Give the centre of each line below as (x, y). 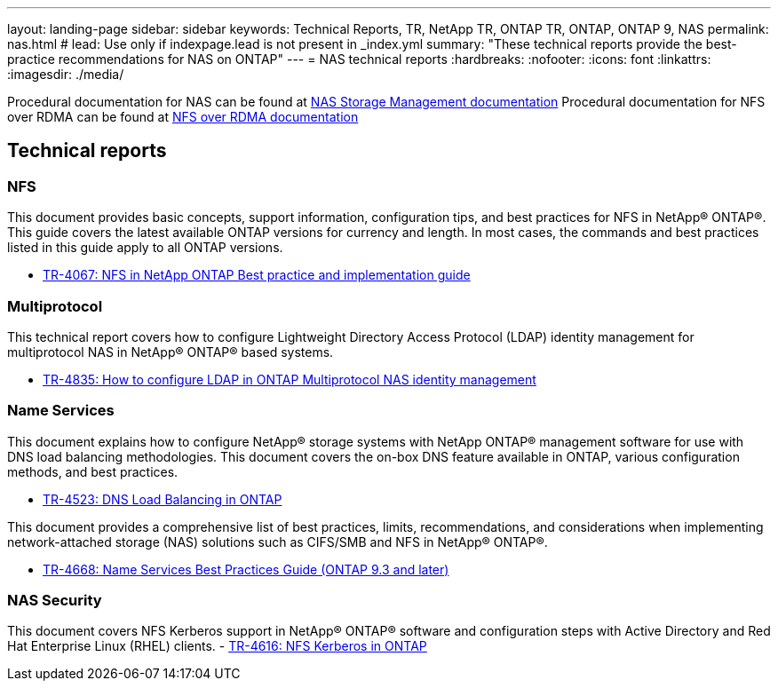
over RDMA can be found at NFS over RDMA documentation (183, 117)
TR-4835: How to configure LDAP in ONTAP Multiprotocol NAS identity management (290, 379)
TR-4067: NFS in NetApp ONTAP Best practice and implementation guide (257, 275)
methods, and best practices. (93, 471)
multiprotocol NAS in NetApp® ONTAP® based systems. (171, 352)
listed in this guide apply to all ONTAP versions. (145, 248)
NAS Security (55, 601)
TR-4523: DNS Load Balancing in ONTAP (163, 499)
